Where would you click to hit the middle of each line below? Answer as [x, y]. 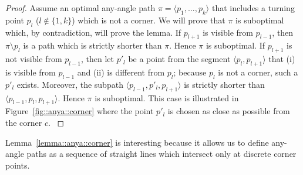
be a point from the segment [179, 59]
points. [18, 165]
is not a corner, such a [258, 72]
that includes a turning [253, 8]
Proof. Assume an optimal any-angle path [80, 8]
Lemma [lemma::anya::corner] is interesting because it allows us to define [137, 142]
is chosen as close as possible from [229, 111]
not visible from [34, 59]
